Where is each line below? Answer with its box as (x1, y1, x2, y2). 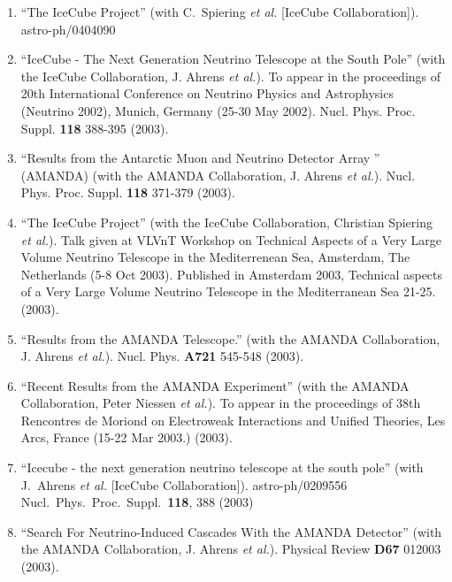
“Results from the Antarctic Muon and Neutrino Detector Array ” (20, 149, 380, 167)
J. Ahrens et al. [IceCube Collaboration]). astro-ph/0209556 (20, 475, 348, 494)
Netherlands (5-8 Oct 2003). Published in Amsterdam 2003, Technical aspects (20, 264, 443, 283)
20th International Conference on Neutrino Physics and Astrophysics (20, 84, 394, 103)
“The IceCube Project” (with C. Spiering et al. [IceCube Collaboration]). (20, 3, 419, 20)
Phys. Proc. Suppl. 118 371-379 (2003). (20, 183, 235, 202)
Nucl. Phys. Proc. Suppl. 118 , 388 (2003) (20, 493, 254, 511)
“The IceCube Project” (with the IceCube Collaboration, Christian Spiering (20, 212, 433, 231)
